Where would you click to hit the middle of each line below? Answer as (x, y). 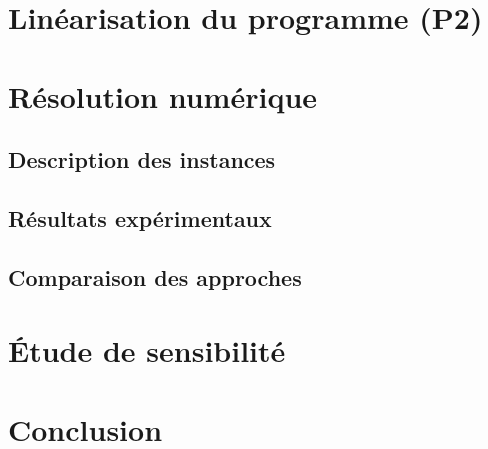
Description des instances (142, 159)
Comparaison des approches (155, 276)
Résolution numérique (163, 95)
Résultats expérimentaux (140, 217)
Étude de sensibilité (147, 350)
